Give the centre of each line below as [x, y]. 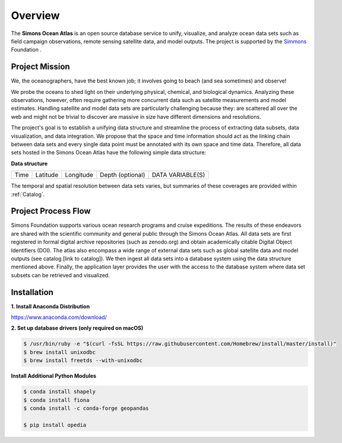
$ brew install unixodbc [60, 352]
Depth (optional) [123, 175]
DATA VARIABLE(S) [178, 175]
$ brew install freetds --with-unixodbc [83, 360]
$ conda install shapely [60, 392]
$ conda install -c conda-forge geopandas [86, 408]
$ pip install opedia [55, 425]
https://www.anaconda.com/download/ [59, 317]
